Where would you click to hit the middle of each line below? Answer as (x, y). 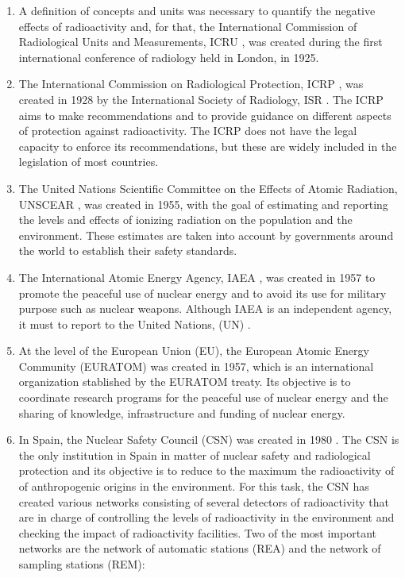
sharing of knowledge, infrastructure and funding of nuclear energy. (182, 412)
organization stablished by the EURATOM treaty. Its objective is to (185, 381)
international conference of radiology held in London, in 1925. (169, 57)
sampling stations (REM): (82, 564)
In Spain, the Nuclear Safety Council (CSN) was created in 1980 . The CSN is (209, 439)
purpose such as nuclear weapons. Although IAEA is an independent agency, (205, 308)
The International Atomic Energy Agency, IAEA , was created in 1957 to (197, 277)
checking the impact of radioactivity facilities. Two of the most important (197, 532)
